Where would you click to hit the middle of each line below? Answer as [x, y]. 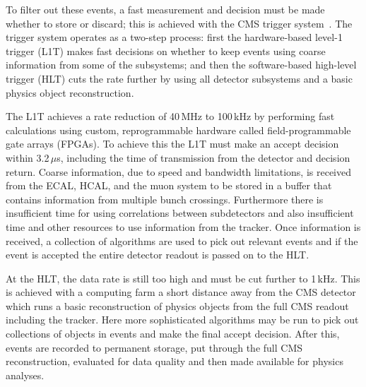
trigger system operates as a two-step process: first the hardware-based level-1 [174, 37]
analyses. [25, 375]
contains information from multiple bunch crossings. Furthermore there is [165, 199]
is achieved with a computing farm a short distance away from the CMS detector [181, 292]
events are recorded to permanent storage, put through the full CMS [154, 347]
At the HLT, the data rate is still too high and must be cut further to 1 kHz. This [183, 278]
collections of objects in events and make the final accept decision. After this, [173, 334]
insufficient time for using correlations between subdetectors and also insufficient [180, 213]
